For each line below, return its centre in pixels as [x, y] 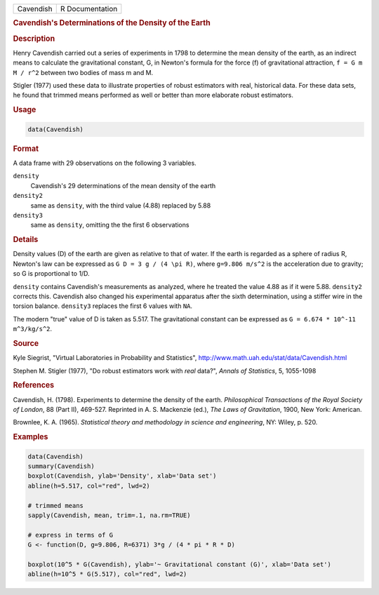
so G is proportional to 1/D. [52, 274]
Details [26, 240]
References [34, 385]
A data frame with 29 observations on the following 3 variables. [105, 163]
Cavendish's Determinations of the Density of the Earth [112, 23]
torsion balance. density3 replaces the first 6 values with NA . [103, 306]
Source [26, 343]
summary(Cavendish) [61, 466]
